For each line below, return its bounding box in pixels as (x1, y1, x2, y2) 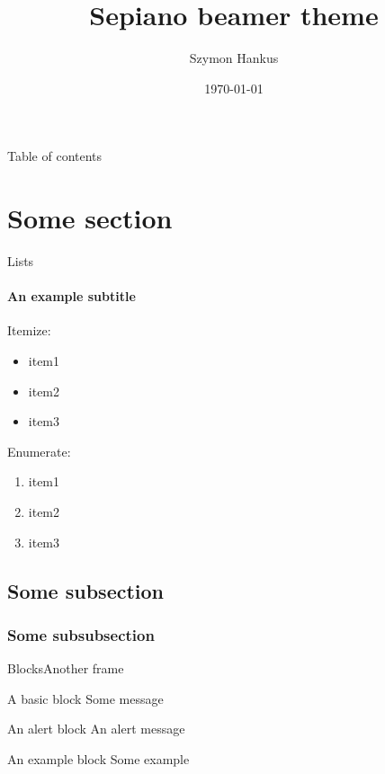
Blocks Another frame (7, 659, 124, 678)
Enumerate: (7, 441, 71, 460)
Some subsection (7, 576, 165, 604)
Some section (7, 200, 173, 236)
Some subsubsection (7, 623, 155, 645)
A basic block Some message (7, 689, 164, 707)
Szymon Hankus (189, 49, 279, 67)
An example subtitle (7, 287, 136, 306)
